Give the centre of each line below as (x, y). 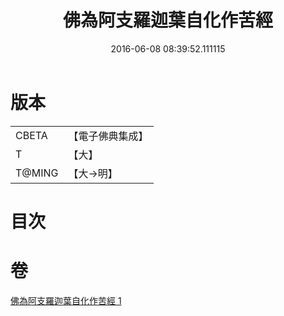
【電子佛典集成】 (108, 136)
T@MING (37, 173)
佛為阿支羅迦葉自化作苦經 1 (66, 300)
